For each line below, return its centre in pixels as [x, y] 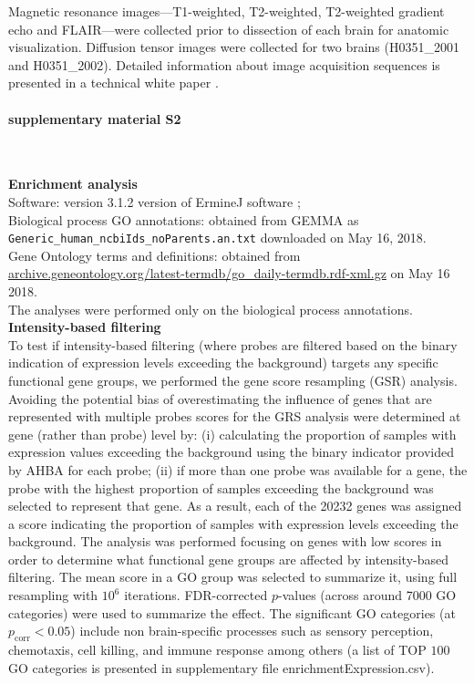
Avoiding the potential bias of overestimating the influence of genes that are [220, 398]
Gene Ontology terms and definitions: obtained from [155, 255]
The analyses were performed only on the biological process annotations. [211, 309]
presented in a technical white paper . [113, 83]
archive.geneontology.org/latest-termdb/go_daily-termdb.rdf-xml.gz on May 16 [229, 273]
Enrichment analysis [73, 184]
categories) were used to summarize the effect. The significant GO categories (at [232, 612]
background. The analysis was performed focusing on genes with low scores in [225, 541]
